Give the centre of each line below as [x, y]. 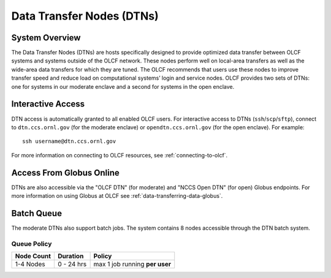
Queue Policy [32, 244]
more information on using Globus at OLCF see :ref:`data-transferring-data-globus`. [117, 196]
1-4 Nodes [30, 265]
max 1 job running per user [132, 265]
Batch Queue [37, 213]
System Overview [46, 38]
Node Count [33, 256]
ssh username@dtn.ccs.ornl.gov [69, 141]
